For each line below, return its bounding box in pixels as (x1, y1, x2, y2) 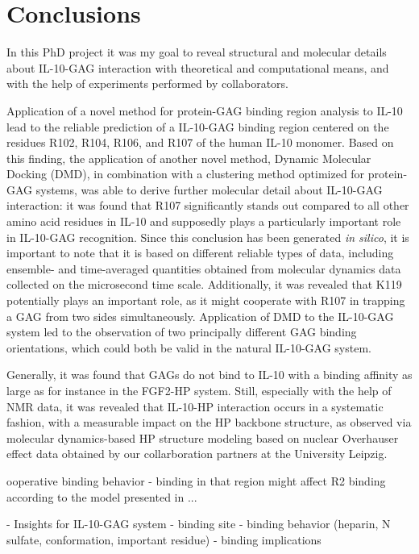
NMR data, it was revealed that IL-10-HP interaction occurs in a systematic (6, 398, 384, 414)
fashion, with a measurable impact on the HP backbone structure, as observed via (6, 414, 412, 431)
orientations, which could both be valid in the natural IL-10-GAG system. (6, 339, 371, 356)
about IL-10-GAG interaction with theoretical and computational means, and (6, 59, 389, 76)
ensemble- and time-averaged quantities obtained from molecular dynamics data (6, 260, 401, 277)
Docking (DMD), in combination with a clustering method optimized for (6, 165, 365, 182)
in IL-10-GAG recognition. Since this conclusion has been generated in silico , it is (6, 228, 409, 245)
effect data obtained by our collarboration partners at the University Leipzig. (6, 445, 388, 462)
